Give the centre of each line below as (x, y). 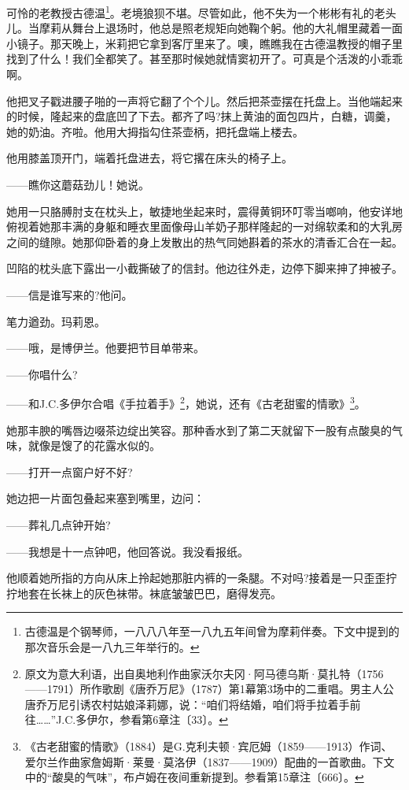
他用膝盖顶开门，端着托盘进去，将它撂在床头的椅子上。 (149, 158)
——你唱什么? (42, 374)
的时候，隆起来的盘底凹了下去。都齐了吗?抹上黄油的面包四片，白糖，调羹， (202, 116)
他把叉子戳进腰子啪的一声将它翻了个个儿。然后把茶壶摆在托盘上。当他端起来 (204, 100)
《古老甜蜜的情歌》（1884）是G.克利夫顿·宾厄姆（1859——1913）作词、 (208, 745)
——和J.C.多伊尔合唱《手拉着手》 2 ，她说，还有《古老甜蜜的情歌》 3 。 (186, 402)
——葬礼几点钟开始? (59, 524)
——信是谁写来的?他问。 (70, 294)
